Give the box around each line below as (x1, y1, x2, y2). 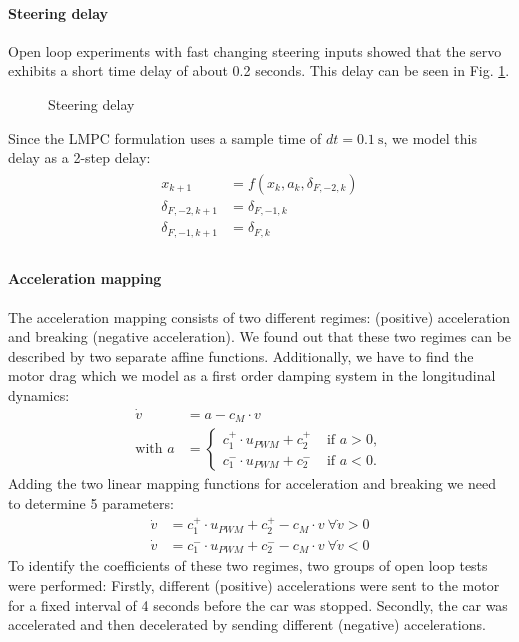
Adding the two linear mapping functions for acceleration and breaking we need (8, 473, 496, 494)
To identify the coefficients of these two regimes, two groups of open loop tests (8, 555, 488, 576)
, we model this (383, 127, 477, 148)
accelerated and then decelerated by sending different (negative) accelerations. (8, 614, 486, 635)
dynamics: (8, 385, 70, 405)
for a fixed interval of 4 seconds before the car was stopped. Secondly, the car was (8, 594, 508, 615)
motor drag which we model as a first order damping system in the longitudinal (8, 365, 496, 386)
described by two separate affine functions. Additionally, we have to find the (8, 345, 474, 366)
